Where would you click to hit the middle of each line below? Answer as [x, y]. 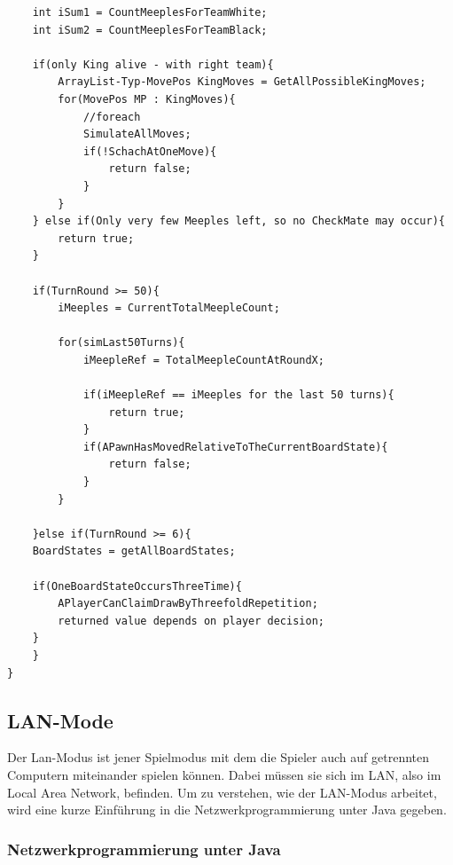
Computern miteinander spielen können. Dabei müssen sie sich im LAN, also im [224, 774]
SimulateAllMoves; [137, 134]
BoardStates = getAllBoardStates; [134, 551]
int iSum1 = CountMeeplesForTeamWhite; [150, 12]
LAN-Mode [60, 720]
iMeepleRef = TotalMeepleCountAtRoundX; [203, 360]
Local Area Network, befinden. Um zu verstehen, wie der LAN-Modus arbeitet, [222, 792]
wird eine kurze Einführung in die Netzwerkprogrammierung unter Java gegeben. [227, 810]
